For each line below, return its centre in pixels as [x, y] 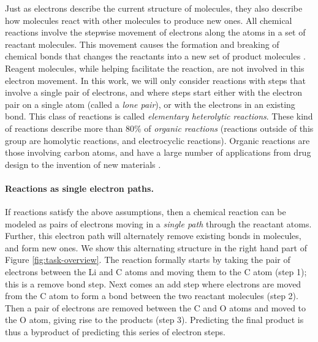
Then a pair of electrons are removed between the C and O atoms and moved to [156, 307]
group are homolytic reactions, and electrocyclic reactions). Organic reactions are [157, 140]
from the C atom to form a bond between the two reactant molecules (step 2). [152, 296]
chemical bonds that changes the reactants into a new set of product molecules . [155, 56]
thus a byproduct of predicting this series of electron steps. [115, 332]
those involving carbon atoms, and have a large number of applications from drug [158, 152]
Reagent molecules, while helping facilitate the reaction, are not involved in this [155, 68]
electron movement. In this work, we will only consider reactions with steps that [155, 80]
